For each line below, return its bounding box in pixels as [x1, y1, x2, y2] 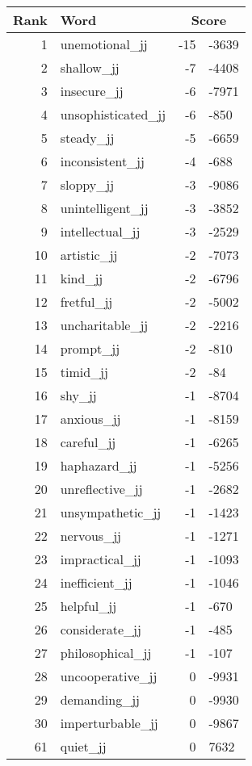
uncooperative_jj [60, 667, 157, 685]
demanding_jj [60, 690, 140, 709]
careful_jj [60, 433, 116, 451]
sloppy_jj [60, 175, 115, 194]
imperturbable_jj [60, 714, 158, 732]
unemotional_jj [60, 35, 148, 53]
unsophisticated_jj [60, 105, 166, 123]
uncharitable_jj [60, 316, 149, 334]
